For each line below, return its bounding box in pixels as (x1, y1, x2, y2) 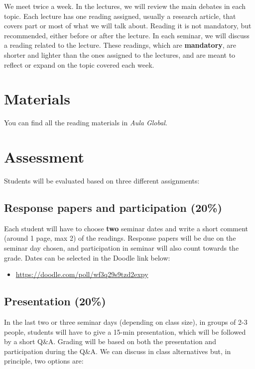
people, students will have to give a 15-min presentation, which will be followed (4, 326, 246, 337)
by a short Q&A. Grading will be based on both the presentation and (4, 336, 216, 347)
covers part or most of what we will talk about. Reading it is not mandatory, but (4, 20, 252, 31)
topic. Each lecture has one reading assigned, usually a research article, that (4, 10, 236, 21)
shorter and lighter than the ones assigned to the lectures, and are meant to (4, 49, 236, 60)
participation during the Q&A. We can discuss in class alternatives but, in (4, 346, 231, 356)
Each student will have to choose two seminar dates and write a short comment (4, 223, 249, 233)
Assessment (4, 147, 85, 167)
